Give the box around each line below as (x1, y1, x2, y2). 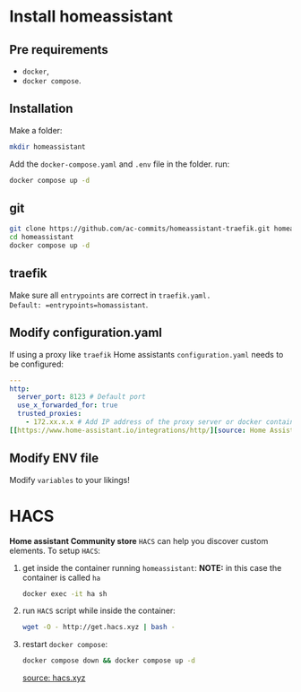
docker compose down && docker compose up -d (21, 656, 195, 665)
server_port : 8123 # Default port (17, 393, 146, 402)
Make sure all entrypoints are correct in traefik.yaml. (9, 290, 211, 300)
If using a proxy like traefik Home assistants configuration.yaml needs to (9, 349, 284, 359)
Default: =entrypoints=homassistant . (9, 298, 149, 310)
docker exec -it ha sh (21, 589, 107, 598)
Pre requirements (9, 42, 109, 57)
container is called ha (21, 572, 101, 583)
